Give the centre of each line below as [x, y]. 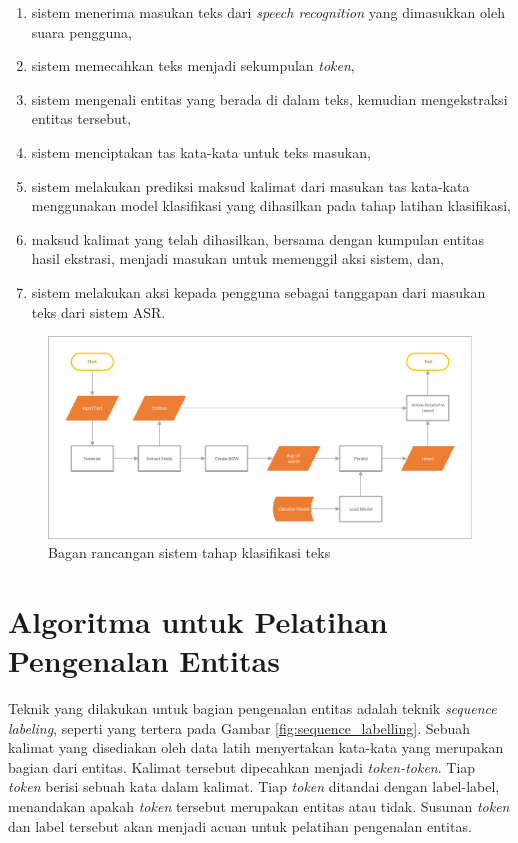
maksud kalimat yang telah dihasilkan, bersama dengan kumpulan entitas [258, 238]
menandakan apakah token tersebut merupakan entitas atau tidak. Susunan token [259, 806]
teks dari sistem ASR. [98, 311]
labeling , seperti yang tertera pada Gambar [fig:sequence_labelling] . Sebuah [239, 727]
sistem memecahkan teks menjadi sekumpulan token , [193, 65]
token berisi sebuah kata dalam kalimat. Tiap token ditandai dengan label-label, [254, 786]
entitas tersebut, [81, 118]
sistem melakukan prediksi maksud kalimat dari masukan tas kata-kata [250, 185]
